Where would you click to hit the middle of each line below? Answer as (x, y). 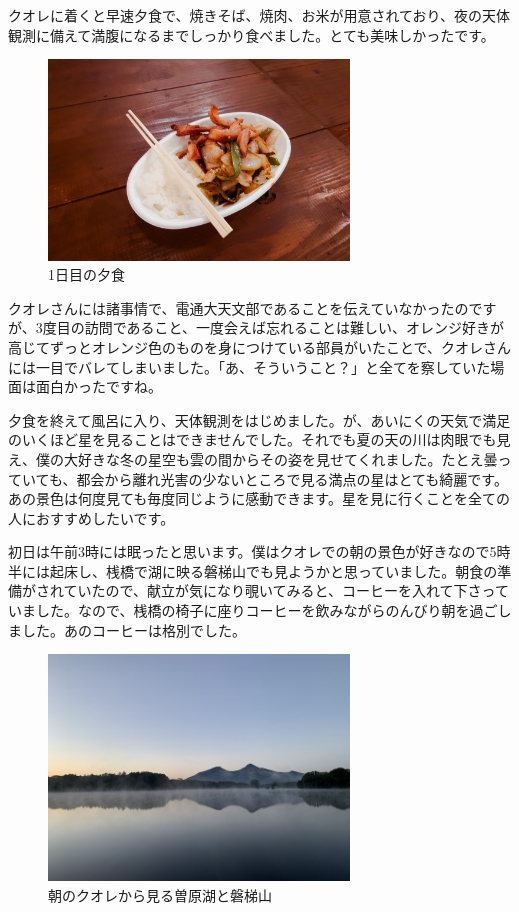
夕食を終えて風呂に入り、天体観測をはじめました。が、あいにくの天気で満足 (259, 419)
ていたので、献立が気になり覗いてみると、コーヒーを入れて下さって (286, 590)
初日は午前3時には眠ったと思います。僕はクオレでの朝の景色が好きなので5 (252, 551)
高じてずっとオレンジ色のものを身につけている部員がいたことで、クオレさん (260, 346)
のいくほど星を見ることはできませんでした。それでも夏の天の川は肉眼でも (252, 439)
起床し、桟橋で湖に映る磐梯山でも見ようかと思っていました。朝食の (273, 570)
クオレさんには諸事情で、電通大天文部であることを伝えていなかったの (238, 307)
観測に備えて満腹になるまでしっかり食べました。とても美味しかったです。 (251, 34)
